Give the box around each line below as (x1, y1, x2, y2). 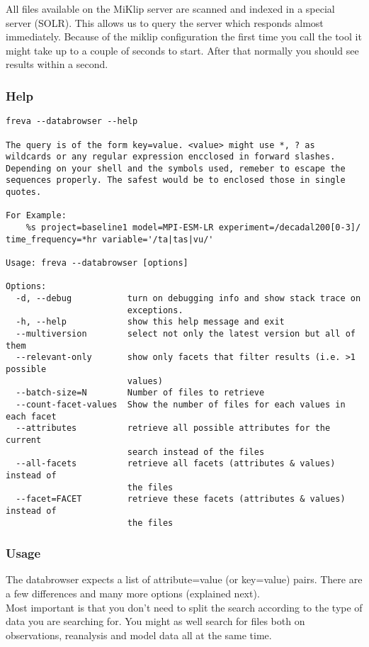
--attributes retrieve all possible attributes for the (16, 423, 331, 434)
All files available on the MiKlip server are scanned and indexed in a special (6, 1, 335, 16)
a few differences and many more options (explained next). (6, 585, 260, 600)
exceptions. (127, 305, 183, 315)
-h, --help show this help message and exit (16, 317, 285, 327)
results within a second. (6, 57, 108, 72)
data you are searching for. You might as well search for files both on (6, 614, 305, 629)
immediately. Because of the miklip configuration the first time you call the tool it (6, 29, 362, 44)
